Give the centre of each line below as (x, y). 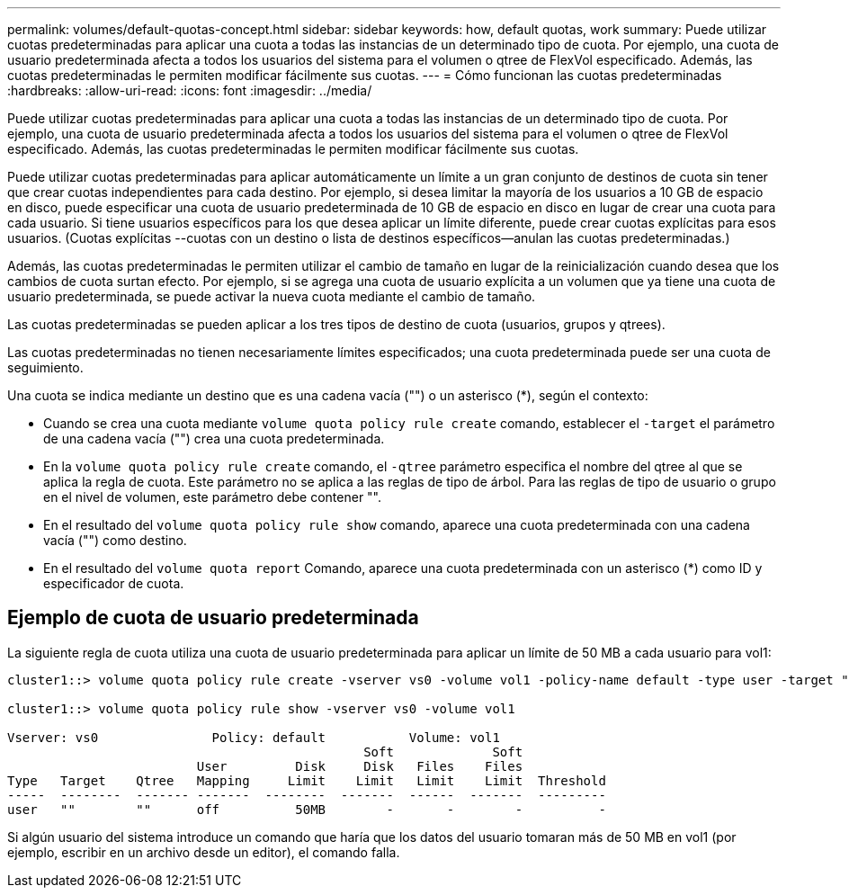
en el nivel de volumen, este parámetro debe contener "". (213, 497)
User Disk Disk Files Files (360, 766)
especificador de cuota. (114, 583)
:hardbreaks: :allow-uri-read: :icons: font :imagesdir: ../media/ (190, 90)
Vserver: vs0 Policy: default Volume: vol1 (254, 737)
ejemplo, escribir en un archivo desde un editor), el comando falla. (204, 852)
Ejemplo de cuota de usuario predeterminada (213, 618)
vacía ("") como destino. (115, 540)
